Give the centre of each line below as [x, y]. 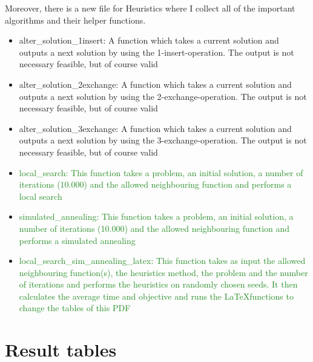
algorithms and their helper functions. [75, 20]
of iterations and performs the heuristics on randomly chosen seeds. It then [158, 284]
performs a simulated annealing [77, 240]
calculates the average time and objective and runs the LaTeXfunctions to [156, 296]
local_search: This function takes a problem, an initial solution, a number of [161, 172]
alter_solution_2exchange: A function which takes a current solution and [155, 84]
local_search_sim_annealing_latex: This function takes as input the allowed [162, 261]
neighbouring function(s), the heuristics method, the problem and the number [163, 272]
